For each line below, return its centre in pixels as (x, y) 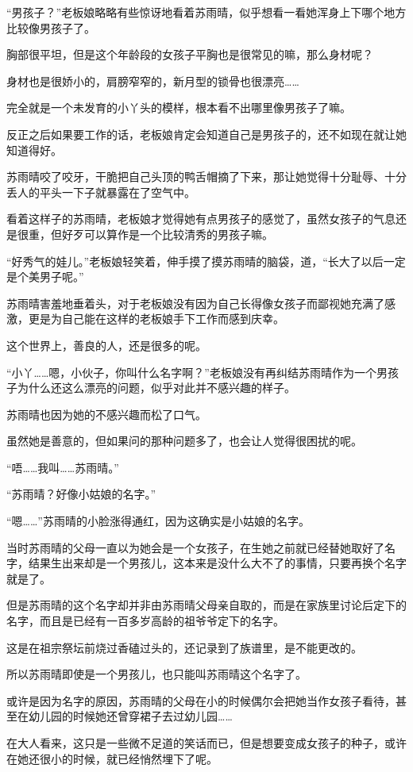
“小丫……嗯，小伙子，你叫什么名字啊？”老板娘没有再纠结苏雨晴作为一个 (191, 372)
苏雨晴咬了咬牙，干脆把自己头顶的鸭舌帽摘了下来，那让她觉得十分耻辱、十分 (206, 177)
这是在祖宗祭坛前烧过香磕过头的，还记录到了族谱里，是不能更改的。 (184, 647)
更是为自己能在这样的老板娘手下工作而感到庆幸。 (156, 319)
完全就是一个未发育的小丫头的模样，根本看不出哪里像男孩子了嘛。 (179, 108)
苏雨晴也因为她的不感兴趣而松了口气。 (106, 414)
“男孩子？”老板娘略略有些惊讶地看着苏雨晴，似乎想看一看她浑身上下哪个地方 (206, 12)
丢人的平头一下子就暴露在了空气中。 (101, 192)
